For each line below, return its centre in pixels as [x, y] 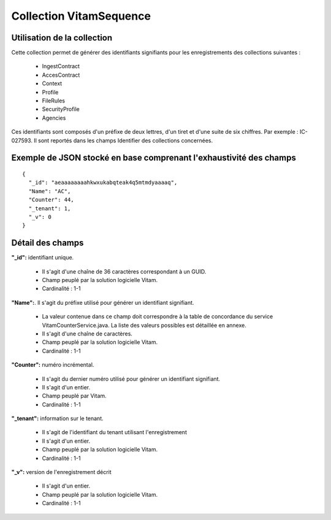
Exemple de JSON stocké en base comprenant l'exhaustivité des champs [154, 158]
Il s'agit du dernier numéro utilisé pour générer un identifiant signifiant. [131, 379]
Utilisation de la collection [62, 38]
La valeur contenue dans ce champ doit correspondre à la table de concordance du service [158, 316]
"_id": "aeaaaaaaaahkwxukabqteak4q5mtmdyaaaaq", [103, 183]
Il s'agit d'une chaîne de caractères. [87, 334]
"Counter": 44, [51, 200]
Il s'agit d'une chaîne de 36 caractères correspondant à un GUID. [124, 271]
